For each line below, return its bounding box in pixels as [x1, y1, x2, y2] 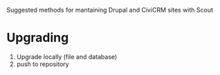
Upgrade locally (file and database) [16, 52, 118, 61]
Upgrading [6, 30, 69, 45]
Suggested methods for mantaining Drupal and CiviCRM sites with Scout [6, 6, 214, 14]
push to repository [16, 60, 70, 68]
